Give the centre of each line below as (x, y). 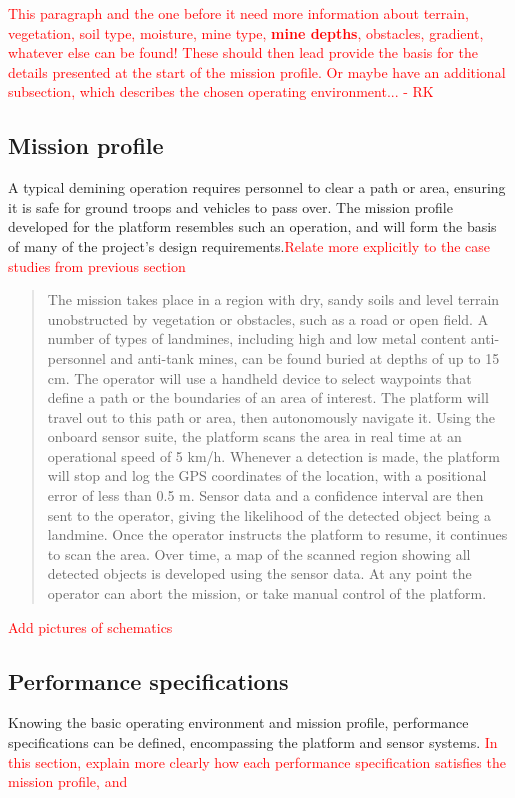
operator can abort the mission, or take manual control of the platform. (267, 593)
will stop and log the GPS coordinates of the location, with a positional (267, 475)
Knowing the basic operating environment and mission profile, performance (238, 722)
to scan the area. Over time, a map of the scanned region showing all (259, 553)
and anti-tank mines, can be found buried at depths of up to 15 (305, 357)
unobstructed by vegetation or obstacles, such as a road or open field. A (268, 318)
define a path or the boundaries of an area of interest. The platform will (268, 397)
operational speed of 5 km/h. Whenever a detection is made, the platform (273, 455)
